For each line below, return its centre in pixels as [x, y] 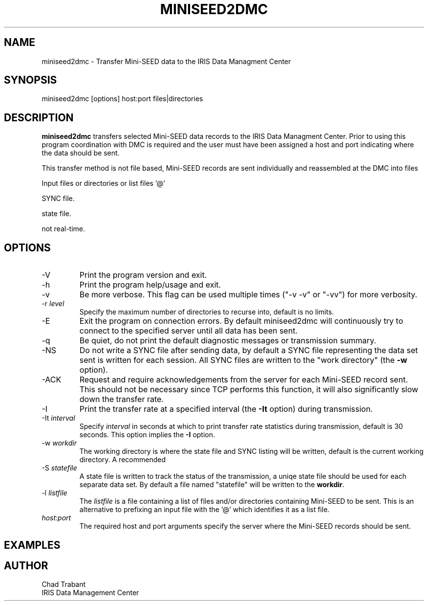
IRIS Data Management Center [90, 593]
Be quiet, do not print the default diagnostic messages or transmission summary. [228, 341]
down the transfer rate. [121, 399]
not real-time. [64, 229]
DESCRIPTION [39, 117]
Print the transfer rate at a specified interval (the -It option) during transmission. [226, 409]
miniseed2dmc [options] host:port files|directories [122, 99]
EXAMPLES [32, 545]
